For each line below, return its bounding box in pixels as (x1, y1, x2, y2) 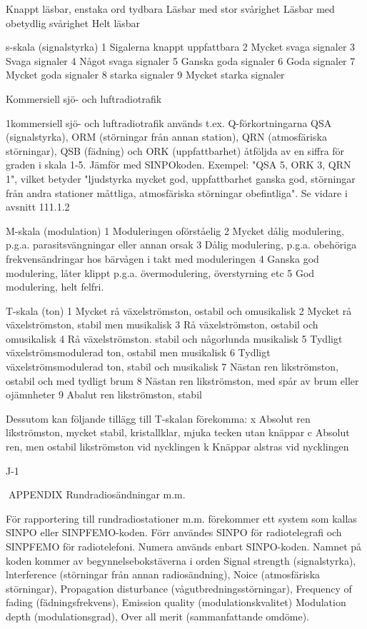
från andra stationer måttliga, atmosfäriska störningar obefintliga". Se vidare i (6, 185, 348, 200)
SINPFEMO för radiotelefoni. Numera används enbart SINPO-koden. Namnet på (6, 539, 362, 553)
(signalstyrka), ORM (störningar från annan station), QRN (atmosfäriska (6, 129, 327, 144)
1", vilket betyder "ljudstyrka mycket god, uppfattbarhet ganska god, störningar (6, 171, 356, 186)
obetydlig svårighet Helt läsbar (6, 15, 141, 30)
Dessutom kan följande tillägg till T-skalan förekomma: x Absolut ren (6, 411, 311, 426)
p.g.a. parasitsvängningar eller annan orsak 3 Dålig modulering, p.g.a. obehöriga (6, 237, 357, 252)
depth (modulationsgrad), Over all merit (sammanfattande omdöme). (6, 608, 309, 623)
